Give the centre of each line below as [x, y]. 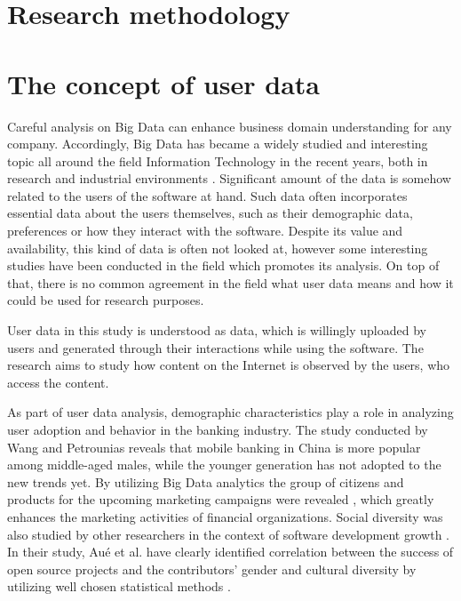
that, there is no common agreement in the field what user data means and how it [230, 282]
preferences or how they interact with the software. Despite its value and [205, 231]
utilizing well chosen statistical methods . [119, 586]
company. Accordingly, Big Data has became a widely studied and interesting [218, 144]
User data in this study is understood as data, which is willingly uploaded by [217, 330]
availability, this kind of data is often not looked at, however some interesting [218, 248]
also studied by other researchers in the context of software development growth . [228, 534]
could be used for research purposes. [106, 300]
